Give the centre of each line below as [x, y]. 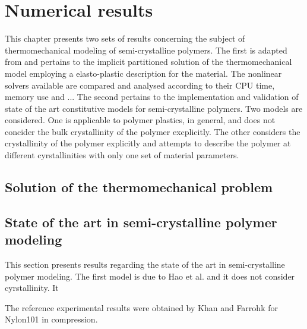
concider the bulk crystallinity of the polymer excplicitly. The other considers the [153, 131]
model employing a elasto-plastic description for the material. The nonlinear [143, 73]
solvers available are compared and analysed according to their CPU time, [140, 85]
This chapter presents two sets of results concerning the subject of [125, 38]
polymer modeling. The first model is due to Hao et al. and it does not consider [150, 276]
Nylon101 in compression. [51, 319]
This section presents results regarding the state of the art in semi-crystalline [145, 264]
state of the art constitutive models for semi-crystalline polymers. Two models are [154, 108]
